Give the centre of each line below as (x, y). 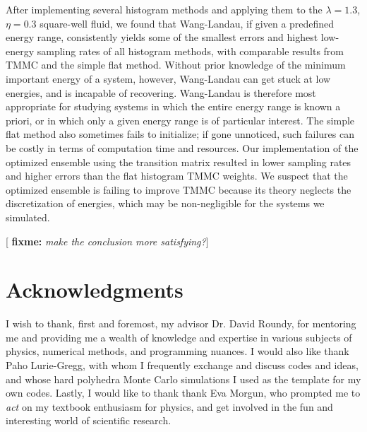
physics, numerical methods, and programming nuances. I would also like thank (178, 351)
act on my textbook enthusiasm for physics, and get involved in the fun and (169, 406)
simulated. (28, 217)
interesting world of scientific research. (89, 420)
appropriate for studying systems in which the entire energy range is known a (173, 106)
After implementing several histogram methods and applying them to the (164, 9)
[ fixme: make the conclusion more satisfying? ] (107, 241)
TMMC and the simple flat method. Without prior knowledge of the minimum (176, 65)
